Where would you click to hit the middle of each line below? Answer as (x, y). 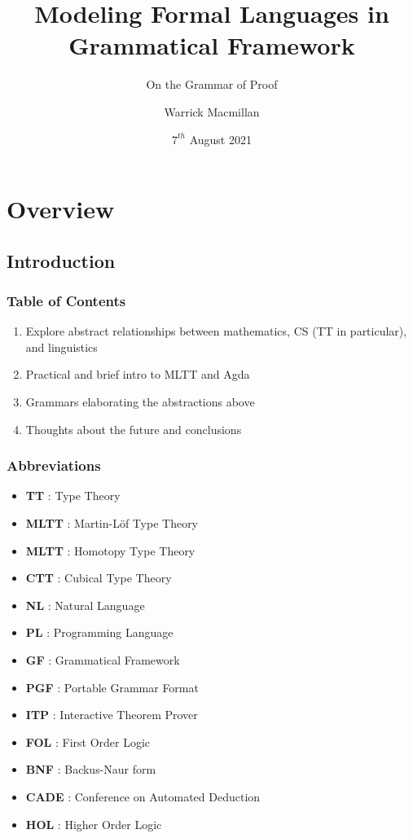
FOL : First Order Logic (88, 741)
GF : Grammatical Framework (103, 660)
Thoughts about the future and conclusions (134, 429)
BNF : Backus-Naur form (91, 769)
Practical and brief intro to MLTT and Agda (138, 374)
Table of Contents (66, 300)
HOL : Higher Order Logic (94, 824)
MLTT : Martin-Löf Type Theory (112, 523)
